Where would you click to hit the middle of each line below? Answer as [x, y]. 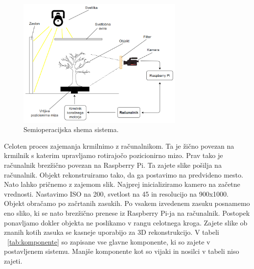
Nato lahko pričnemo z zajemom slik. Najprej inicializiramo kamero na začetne [122, 184]
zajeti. [13, 260]
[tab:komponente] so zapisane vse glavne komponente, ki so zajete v [109, 241]
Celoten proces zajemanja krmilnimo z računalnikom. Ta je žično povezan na [119, 146]
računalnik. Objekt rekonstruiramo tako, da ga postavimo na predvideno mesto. [124, 174]
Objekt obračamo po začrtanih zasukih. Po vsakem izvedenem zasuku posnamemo [127, 203]
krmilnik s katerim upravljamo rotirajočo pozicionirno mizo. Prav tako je [114, 155]
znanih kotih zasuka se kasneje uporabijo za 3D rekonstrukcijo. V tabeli [112, 232]
